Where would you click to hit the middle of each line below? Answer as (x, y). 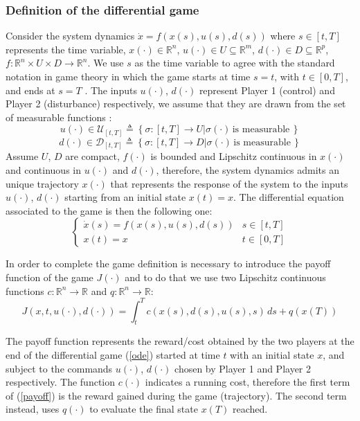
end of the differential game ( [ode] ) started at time (113, 355)
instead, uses (33, 409)
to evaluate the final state (144, 409)
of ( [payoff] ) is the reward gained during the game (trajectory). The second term (176, 395)
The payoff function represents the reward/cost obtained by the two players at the (180, 341)
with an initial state (272, 355)
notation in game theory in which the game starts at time (128, 76)
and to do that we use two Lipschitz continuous (225, 277)
